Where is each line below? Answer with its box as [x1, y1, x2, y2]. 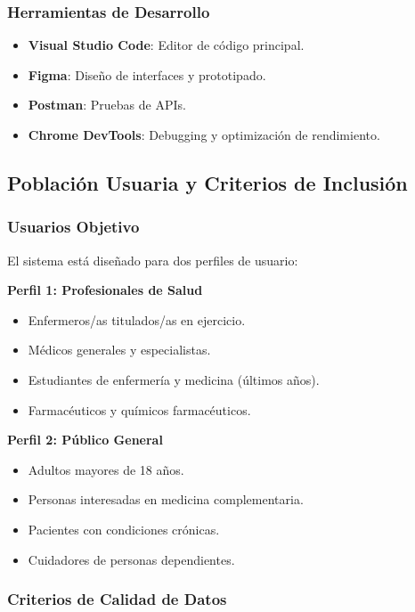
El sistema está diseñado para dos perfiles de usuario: [7, 250, 298, 269]
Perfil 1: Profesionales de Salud [7, 281, 203, 299]
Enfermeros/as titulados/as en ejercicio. [28, 310, 246, 329]
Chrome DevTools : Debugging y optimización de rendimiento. [28, 126, 380, 143]
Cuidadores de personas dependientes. [28, 550, 235, 568]
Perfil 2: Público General [7, 430, 163, 449]
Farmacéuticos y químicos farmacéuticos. [28, 400, 251, 419]
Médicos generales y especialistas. [28, 340, 211, 359]
